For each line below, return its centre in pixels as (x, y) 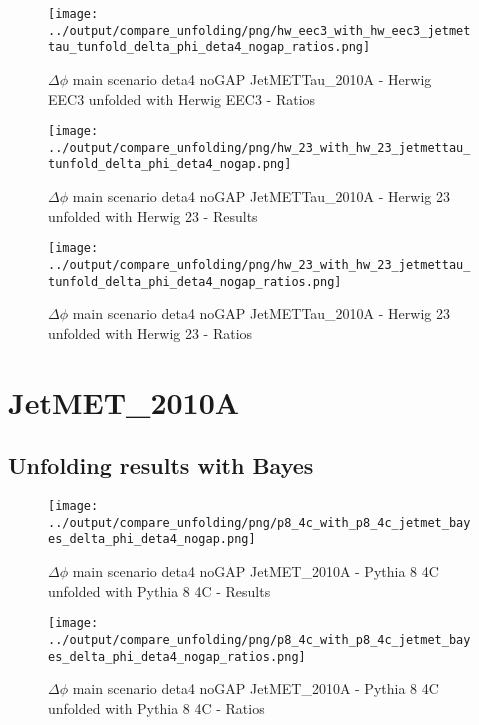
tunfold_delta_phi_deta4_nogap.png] (170, 164)
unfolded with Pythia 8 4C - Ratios (156, 707)
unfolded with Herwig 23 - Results (153, 215)
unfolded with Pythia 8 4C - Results (159, 590)
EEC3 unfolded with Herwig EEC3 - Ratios (182, 98)
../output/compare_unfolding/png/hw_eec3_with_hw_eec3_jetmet (259, 30)
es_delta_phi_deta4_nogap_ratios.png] (177, 656)
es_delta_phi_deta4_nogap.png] (152, 539)
